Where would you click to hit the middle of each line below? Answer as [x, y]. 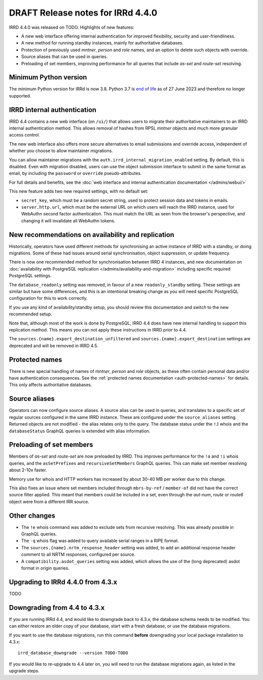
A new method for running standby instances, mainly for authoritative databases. [102, 43]
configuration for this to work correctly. [48, 298]
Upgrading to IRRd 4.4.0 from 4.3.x [63, 582]
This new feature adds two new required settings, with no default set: [79, 191]
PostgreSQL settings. [30, 276]
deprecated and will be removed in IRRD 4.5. [54, 346]
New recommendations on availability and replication [92, 235]
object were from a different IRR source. [49, 502]
